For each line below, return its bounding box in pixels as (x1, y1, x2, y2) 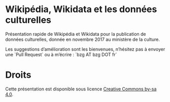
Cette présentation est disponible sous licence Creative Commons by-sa (5, 86, 157, 92)
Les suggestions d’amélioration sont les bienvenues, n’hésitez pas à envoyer (5, 46, 165, 52)
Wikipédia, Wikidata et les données (5, 4, 157, 15)
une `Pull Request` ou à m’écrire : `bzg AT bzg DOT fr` (5, 52, 117, 58)
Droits (5, 69, 31, 81)
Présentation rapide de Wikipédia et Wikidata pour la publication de (5, 31, 146, 37)
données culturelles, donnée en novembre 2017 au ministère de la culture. (5, 36, 160, 42)
